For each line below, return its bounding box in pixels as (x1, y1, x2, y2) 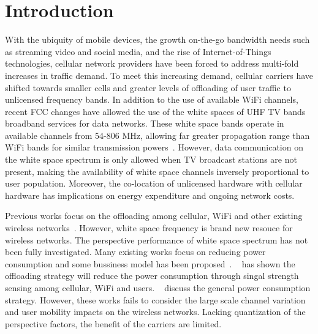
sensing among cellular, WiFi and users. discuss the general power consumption (5, 281, 311, 294)
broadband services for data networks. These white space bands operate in (5, 117, 284, 130)
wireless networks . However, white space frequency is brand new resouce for (5, 221, 293, 234)
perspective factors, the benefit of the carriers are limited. (5, 317, 222, 330)
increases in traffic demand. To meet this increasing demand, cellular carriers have (5, 69, 314, 81)
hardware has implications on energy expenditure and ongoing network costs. (5, 188, 295, 201)
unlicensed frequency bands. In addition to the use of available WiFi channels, (5, 93, 298, 106)
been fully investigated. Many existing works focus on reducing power (5, 245, 266, 258)
